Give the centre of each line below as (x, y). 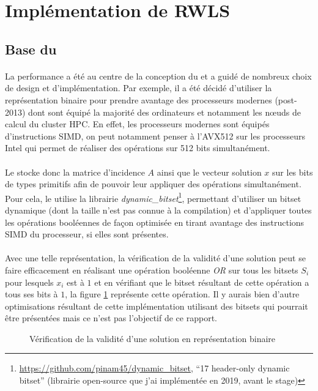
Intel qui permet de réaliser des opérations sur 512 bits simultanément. (138, 148)
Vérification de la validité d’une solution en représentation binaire (153, 338)
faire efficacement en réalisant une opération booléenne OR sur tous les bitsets (152, 270)
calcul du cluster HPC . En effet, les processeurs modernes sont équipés (137, 124)
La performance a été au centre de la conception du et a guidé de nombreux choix (158, 76)
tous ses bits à (31, 294)
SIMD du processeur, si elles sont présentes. (87, 234)
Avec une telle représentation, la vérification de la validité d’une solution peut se (155, 258)
